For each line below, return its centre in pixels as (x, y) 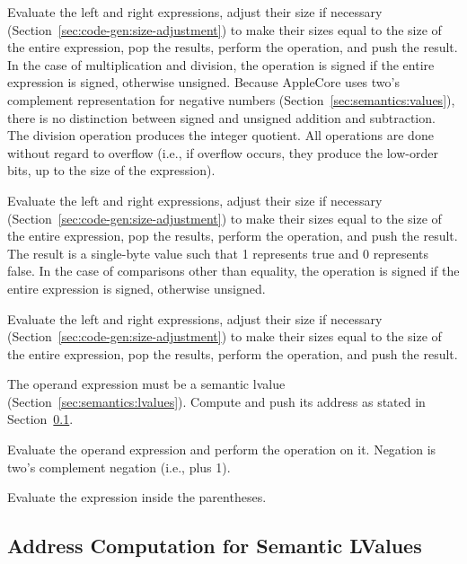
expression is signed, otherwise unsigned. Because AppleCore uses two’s (203, 82)
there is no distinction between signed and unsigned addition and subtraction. (221, 117)
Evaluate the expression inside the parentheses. (137, 497)
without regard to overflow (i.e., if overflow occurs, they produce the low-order (223, 152)
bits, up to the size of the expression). (111, 170)
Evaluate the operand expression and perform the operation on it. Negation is (222, 449)
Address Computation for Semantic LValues (215, 546)
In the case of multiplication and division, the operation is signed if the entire (221, 64)
